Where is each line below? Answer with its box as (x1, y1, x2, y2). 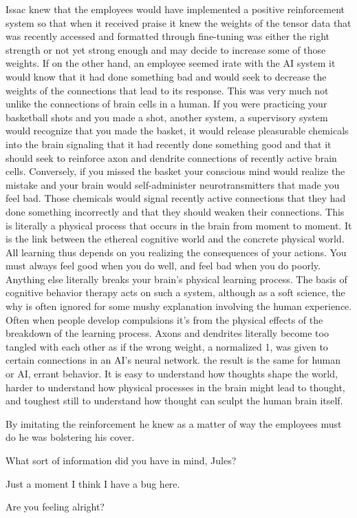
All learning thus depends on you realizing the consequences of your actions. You (6, 245, 347, 259)
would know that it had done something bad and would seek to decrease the (6, 69, 327, 83)
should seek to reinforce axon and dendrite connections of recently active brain (6, 150, 337, 165)
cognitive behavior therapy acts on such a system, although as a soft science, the (6, 285, 345, 300)
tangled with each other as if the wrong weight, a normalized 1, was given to (6, 339, 328, 353)
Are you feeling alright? (6, 499, 105, 514)
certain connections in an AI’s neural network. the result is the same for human (6, 353, 341, 367)
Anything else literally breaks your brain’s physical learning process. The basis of (6, 271, 347, 286)
